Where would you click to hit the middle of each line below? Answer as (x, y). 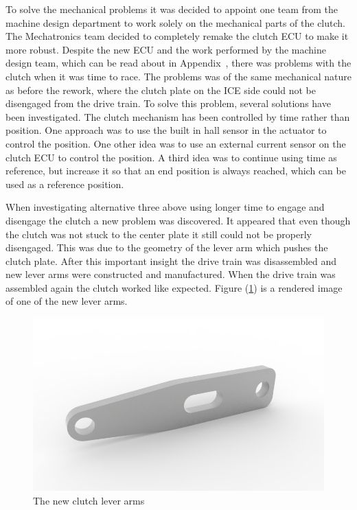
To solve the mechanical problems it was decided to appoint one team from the (172, 9)
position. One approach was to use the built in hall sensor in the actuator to (166, 130)
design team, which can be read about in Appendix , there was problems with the (178, 63)
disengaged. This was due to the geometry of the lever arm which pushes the (167, 247)
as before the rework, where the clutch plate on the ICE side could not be (161, 90)
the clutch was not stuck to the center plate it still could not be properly (159, 234)
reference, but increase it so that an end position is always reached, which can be (176, 171)
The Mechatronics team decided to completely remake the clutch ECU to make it (177, 36)
